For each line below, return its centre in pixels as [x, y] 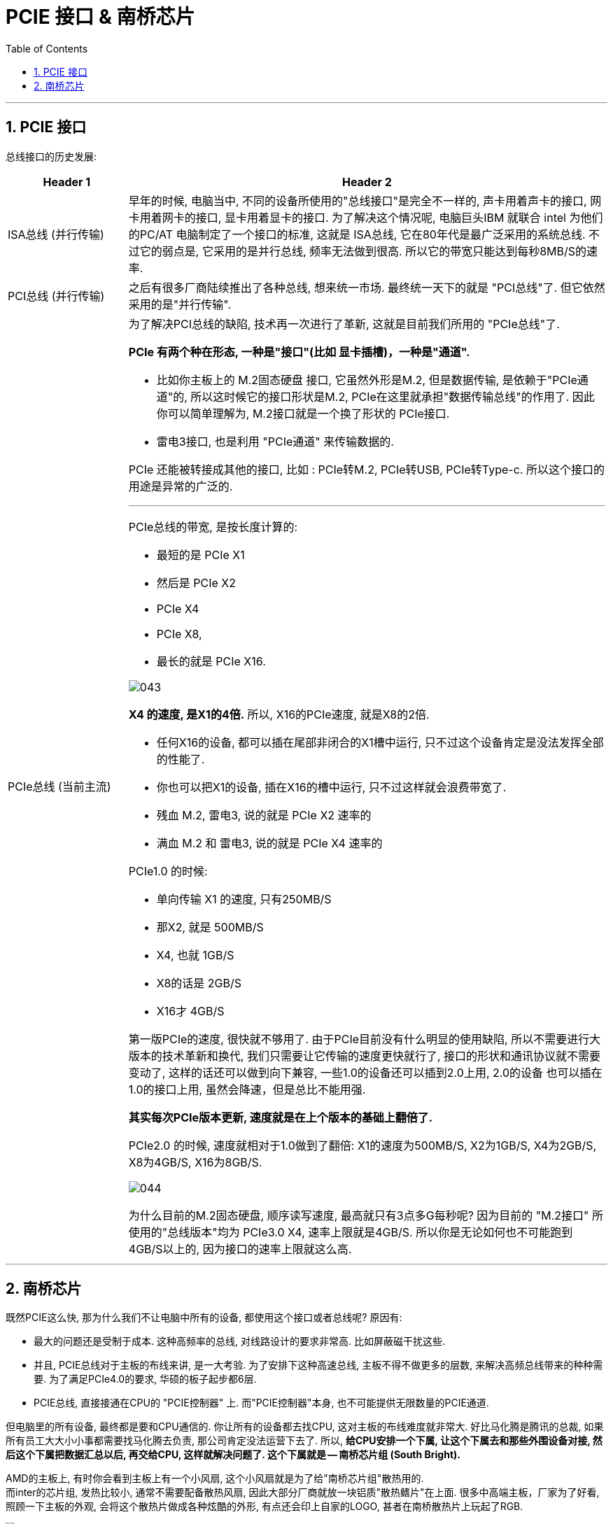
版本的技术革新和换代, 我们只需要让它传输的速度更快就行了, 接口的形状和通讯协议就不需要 [365, 1056]
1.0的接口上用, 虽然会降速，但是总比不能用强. [247, 1089]
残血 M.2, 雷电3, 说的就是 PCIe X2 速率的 [264, 815]
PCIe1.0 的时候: [168, 871]
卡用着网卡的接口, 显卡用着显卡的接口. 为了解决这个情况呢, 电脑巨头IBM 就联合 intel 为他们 [366, 217]
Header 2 [367, 182]
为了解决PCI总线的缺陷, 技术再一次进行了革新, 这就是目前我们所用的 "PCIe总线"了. [344, 324]
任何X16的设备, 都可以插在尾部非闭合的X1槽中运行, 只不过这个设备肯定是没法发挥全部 [380, 742]
